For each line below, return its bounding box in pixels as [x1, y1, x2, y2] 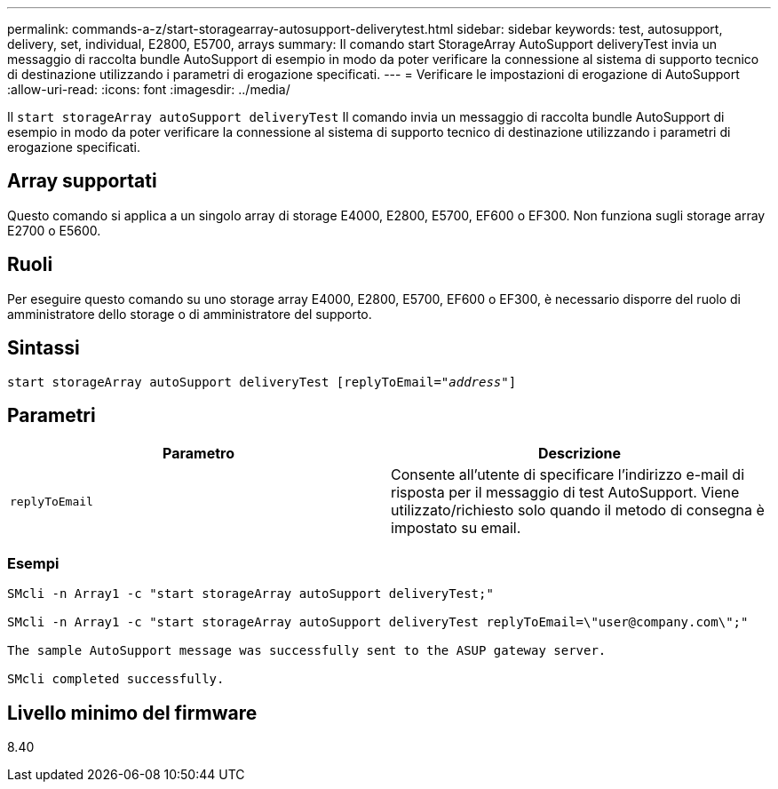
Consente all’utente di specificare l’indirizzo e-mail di [391, 466, 745, 484]
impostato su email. [391, 519, 521, 538]
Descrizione [537, 444, 622, 463]
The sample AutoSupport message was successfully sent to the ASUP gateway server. [7, 643, 607, 658]
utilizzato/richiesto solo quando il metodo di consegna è [391, 501, 765, 520]
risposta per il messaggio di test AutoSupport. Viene [391, 483, 740, 502]
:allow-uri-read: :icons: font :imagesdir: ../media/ [7, 82, 290, 97]
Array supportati [7, 170, 157, 193]
